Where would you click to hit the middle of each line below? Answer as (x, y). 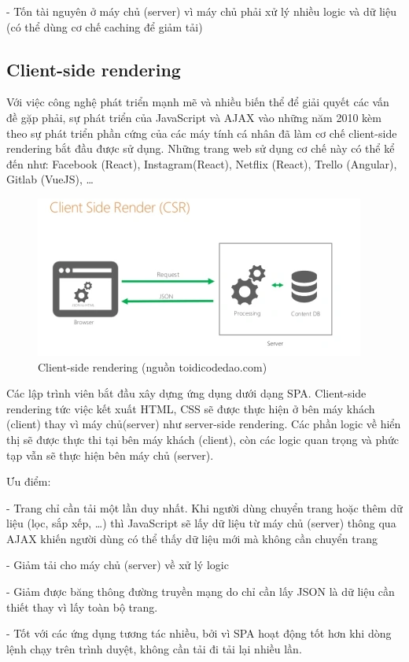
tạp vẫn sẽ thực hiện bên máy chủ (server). (110, 455)
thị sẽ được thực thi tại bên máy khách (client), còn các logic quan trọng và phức (203, 439)
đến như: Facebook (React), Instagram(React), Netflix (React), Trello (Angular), (202, 163)
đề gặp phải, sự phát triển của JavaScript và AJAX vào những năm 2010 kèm (194, 117)
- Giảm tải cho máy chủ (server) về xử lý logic (118, 565)
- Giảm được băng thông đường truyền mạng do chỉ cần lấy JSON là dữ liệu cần (201, 592)
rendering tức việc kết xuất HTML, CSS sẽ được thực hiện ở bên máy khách (191, 408)
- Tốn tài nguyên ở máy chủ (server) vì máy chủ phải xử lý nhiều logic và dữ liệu (201, 11)
